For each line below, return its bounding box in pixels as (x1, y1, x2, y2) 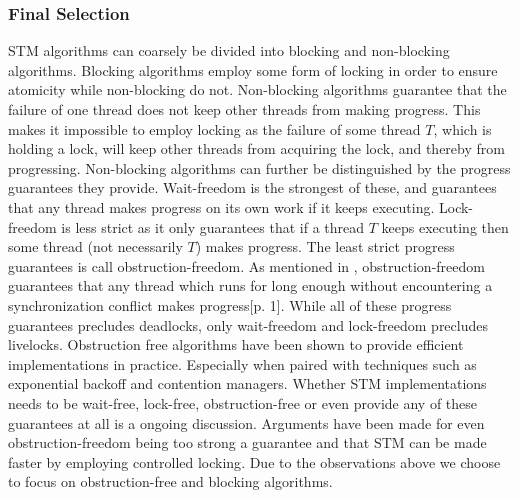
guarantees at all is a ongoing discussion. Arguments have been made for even (8, 412, 485, 433)
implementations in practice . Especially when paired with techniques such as (8, 353, 477, 374)
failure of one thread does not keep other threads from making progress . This (8, 99, 481, 119)
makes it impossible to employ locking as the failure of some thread (8, 118, 421, 139)
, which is (433, 118, 492, 139)
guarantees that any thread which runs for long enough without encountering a (8, 275, 493, 296)
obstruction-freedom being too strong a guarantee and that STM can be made (8, 432, 487, 453)
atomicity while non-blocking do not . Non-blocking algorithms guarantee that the (8, 79, 507, 100)
